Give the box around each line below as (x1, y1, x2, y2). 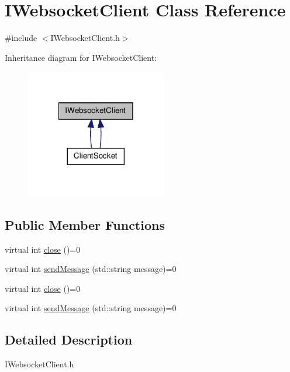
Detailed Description (5, 330, 133, 349)
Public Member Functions (5, 215, 165, 233)
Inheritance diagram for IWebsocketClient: (5, 51, 157, 63)
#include (5, 32, 37, 44)
